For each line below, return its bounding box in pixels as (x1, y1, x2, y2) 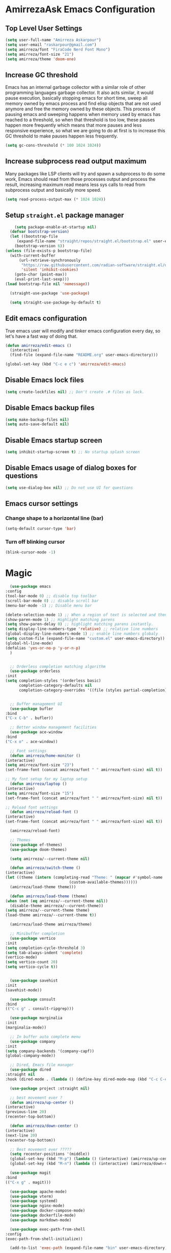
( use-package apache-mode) (10, 1189, 67, 1194)
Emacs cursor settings (5, 499, 78, 508)
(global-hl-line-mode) (5, 640, 53, 646)
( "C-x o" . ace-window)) (5, 739, 58, 744)
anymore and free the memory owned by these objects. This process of (5, 106, 156, 112)
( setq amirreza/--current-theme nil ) (10, 856, 90, 862)
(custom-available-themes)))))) (69, 880, 138, 885)
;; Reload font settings (5, 805, 58, 810)
